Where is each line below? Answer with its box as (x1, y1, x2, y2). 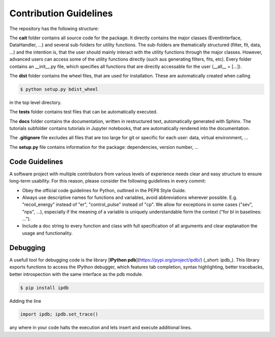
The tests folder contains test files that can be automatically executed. (9, 109, 158, 115)
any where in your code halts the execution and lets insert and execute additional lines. (9, 324, 192, 331)
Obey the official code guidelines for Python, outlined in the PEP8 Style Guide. (22, 187, 186, 193)
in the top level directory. (9, 99, 62, 106)
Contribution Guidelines (9, 8, 113, 19)
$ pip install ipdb (20, 284, 69, 291)
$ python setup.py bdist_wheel (20, 86, 99, 92)
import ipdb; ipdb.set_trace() (20, 312, 99, 317)
